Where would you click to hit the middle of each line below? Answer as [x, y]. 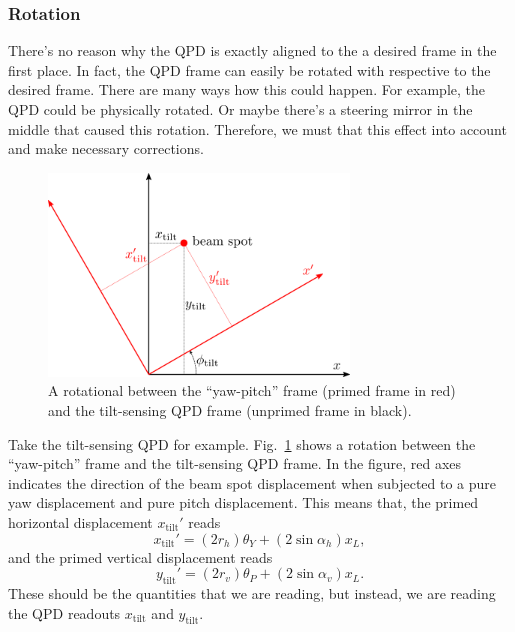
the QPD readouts [64, 612]
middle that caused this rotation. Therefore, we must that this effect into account [257, 128]
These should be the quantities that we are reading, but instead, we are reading [252, 592]
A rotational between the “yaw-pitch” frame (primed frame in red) [252, 390]
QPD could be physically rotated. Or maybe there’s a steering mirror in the [240, 109]
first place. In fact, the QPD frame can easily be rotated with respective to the [249, 69]
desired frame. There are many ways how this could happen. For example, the [246, 89]
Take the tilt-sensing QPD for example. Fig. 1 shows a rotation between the [242, 443]
